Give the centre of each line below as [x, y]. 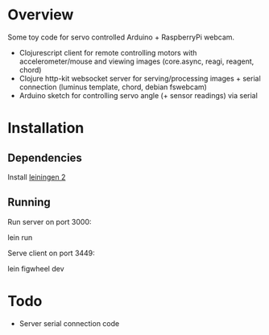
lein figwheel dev [36, 268]
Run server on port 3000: [50, 221]
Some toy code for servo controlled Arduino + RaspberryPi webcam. [121, 37]
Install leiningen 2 [37, 177]
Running [29, 203]
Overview [41, 15]
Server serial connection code [69, 323]
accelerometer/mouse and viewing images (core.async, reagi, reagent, [137, 61]
